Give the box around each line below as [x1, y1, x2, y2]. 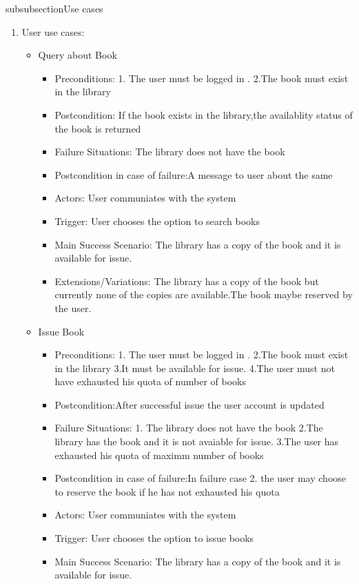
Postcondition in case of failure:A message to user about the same [54, 167, 333, 182]
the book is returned [54, 121, 141, 135]
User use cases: [21, 24, 85, 39]
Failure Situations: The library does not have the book [54, 144, 285, 159]
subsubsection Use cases [6, 1, 103, 15]
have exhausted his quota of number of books [54, 374, 246, 389]
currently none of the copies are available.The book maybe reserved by [54, 287, 353, 302]
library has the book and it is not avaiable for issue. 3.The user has [54, 434, 339, 449]
